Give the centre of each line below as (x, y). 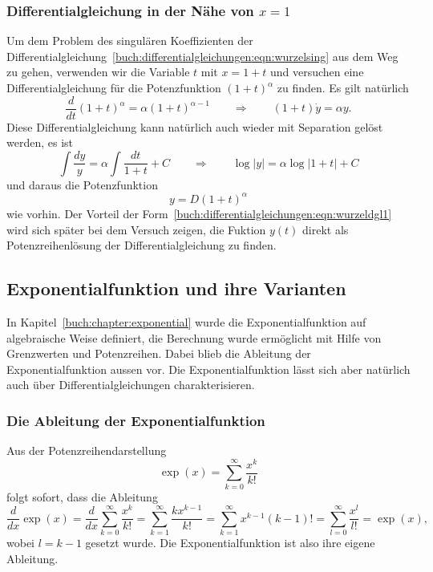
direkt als (326, 229)
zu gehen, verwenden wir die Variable (98, 72)
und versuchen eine (317, 72)
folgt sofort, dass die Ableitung (82, 496)
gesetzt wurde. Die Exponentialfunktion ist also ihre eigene (230, 543)
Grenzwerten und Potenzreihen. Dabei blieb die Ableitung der (159, 353)
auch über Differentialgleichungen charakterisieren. (131, 385)
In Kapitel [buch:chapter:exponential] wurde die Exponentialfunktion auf (186, 321)
